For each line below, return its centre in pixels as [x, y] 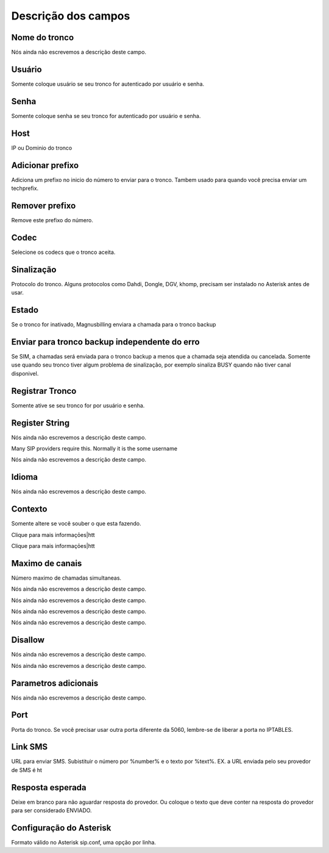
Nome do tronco [43, 37]
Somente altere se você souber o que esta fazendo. [76, 524]
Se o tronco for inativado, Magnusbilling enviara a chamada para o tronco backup [114, 325]
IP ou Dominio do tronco [42, 148]
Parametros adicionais [55, 683]
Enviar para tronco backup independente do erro [106, 342]
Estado [25, 310]
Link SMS [30, 747]
